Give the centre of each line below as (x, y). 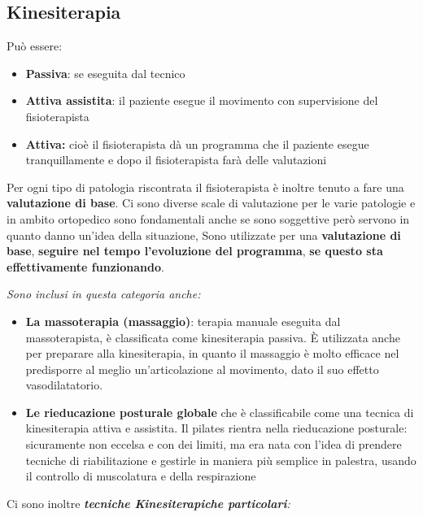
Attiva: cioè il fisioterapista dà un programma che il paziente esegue (197, 143)
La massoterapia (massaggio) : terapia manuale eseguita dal (183, 321)
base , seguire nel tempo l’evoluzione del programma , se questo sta (195, 251)
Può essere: (35, 46)
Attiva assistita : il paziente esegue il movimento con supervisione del (202, 100)
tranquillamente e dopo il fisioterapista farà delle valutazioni (176, 160)
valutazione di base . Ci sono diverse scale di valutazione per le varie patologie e (211, 203)
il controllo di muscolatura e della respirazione (141, 476)
